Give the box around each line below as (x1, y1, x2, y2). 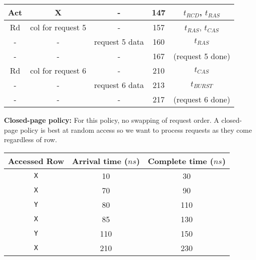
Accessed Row (8, 155, 64, 167)
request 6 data (94, 79, 144, 90)
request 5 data (94, 36, 144, 47)
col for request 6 (30, 65, 86, 76)
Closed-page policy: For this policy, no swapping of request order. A (4, 115, 219, 125)
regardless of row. (4, 134, 57, 145)
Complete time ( (147, 155, 214, 167)
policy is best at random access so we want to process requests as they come (20, 124, 252, 135)
